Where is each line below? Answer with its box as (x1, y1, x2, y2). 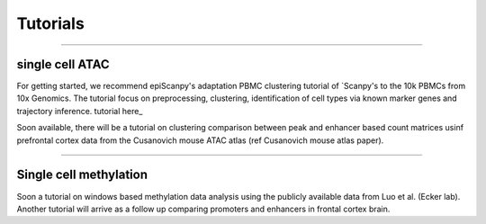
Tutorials (16, 13, 85, 33)
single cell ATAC (16, 57, 110, 72)
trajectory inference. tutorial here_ (16, 105, 143, 116)
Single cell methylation (16, 167, 148, 183)
